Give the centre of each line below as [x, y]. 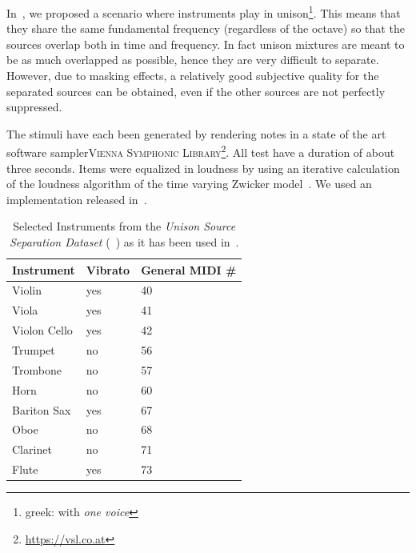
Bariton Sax [42, 409]
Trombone [37, 369]
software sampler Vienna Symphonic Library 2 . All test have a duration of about [201, 151]
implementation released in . [77, 199]
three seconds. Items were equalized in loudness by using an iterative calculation [203, 168]
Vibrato [108, 269]
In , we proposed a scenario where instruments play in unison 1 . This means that [204, 12]
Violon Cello [42, 330]
